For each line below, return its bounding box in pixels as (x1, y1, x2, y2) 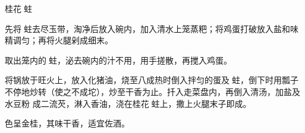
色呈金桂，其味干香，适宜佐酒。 (5, 117, 130, 129)
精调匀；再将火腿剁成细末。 (5, 34, 113, 46)
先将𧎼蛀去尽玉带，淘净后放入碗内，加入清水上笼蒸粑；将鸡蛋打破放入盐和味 (5, 22, 298, 34)
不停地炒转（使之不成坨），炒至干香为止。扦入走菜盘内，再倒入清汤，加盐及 (5, 85, 300, 97)
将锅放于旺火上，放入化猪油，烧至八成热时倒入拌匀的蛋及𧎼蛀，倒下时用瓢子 (5, 74, 298, 86)
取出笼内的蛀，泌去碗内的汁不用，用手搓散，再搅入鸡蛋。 (5, 53, 232, 66)
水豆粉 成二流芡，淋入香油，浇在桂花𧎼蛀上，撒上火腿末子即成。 (5, 97, 251, 109)
